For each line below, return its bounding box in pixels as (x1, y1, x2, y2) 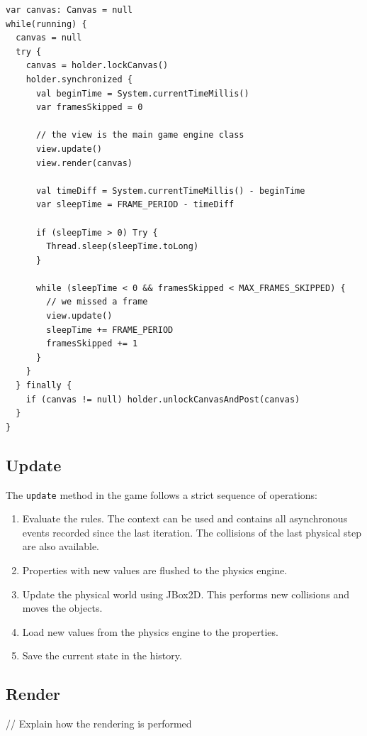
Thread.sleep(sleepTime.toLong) (46, 241, 199, 252)
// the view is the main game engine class (35, 130, 244, 141)
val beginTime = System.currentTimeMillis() (35, 88, 249, 99)
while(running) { (6, 18, 87, 29)
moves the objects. (22, 600, 103, 615)
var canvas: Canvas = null (6, 5, 132, 15)
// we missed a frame (46, 297, 148, 307)
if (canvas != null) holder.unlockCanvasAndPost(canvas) (26, 394, 300, 405)
